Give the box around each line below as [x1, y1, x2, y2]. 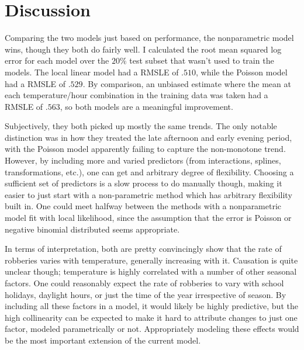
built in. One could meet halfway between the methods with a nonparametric [5, 200, 282, 212]
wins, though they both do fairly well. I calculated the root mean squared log [5, 43, 282, 55]
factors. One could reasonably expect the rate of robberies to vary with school [5, 277, 284, 289]
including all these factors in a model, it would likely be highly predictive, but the [5, 300, 298, 312]
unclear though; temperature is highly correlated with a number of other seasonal [5, 265, 297, 278]
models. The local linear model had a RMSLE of [5, 65, 179, 78]
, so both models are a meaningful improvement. [60, 100, 233, 112]
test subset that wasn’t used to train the [129, 54, 274, 67]
